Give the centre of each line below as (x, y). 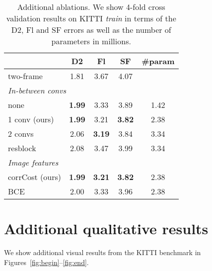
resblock (22, 148)
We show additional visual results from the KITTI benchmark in (103, 252)
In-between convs (37, 90)
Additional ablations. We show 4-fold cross (91, 7)
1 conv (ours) (31, 119)
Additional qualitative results (106, 228)
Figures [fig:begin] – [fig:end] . (46, 262)
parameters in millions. (91, 41)
